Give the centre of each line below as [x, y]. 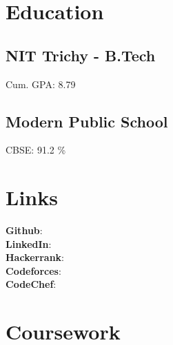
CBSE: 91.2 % [36, 150]
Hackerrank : [35, 257]
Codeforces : [33, 270]
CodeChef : [31, 284]
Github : [24, 230]
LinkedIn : [29, 243]
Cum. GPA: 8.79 [41, 84]
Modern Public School [87, 121]
